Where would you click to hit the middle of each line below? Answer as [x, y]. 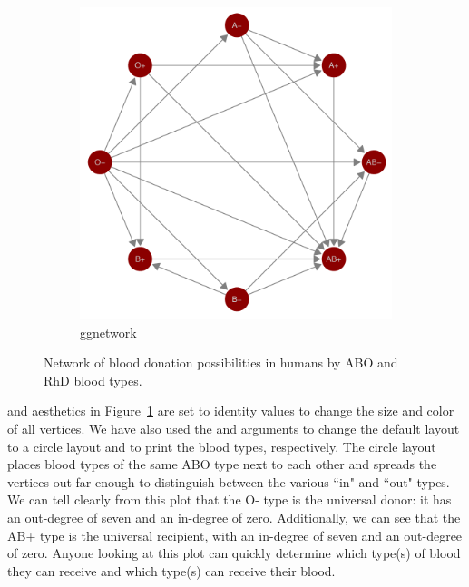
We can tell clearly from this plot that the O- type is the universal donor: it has [230, 499]
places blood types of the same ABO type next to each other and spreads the [222, 464]
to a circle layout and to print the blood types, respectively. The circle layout [222, 446]
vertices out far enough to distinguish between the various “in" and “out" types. [229, 481]
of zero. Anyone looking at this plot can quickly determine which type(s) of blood [234, 553]
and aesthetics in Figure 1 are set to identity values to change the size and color [231, 411]
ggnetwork [108, 332]
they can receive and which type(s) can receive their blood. [171, 570]
